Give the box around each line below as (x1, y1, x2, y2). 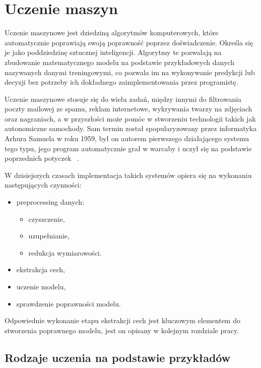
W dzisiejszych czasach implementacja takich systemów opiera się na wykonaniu (5, 169, 252, 180)
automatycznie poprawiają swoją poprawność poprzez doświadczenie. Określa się (5, 37, 253, 47)
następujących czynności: (5, 179, 82, 190)
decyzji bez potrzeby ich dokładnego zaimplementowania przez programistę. (5, 77, 238, 87)
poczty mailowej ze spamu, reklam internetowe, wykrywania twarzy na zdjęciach (5, 103, 252, 114)
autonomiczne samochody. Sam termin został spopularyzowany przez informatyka (5, 123, 257, 134)
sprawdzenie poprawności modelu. (16, 298, 121, 309)
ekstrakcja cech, (16, 264, 65, 275)
